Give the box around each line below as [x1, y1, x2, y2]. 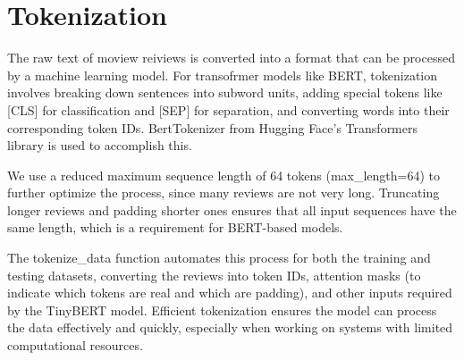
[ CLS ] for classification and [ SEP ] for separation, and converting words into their [7, 100, 450, 119]
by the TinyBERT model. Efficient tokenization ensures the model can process [7, 300, 437, 319]
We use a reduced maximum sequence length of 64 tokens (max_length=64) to [7, 165, 441, 184]
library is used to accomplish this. [7, 136, 192, 155]
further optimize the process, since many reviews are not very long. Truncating [7, 183, 440, 202]
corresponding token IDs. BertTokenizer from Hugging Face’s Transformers [7, 118, 418, 137]
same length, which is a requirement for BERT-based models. [7, 218, 343, 237]
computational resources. [7, 336, 143, 355]
